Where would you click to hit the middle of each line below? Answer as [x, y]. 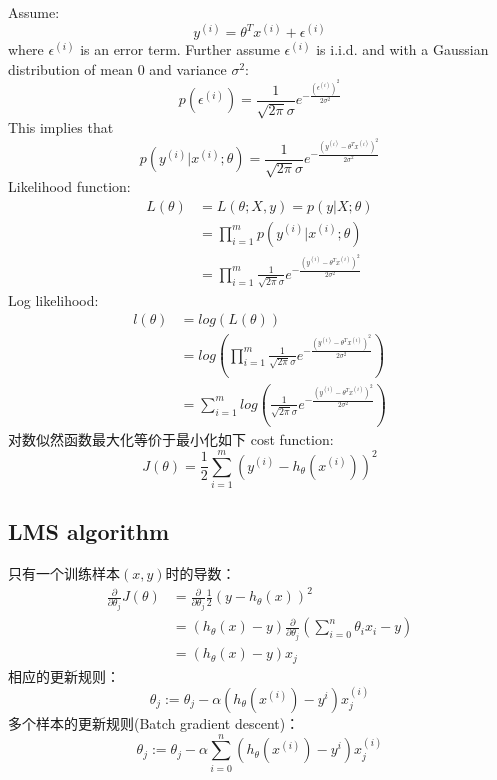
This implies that [61, 127]
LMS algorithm [89, 531]
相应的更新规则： [64, 675]
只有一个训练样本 [64, 573]
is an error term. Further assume [180, 49]
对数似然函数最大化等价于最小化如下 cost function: [171, 439]
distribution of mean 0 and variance [117, 68]
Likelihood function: [69, 186]
